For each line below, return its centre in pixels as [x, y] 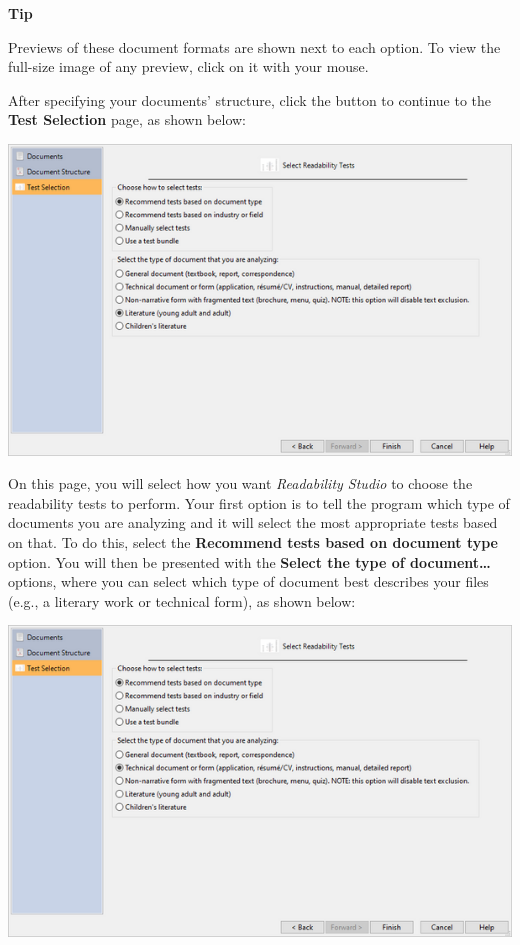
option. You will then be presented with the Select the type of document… [249, 561]
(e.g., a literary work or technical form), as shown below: [182, 600]
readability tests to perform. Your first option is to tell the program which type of [259, 502]
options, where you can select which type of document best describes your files [248, 581]
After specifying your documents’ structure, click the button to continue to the [250, 99]
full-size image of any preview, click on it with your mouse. [188, 66]
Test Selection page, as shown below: [127, 119]
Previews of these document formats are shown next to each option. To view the [254, 46]
